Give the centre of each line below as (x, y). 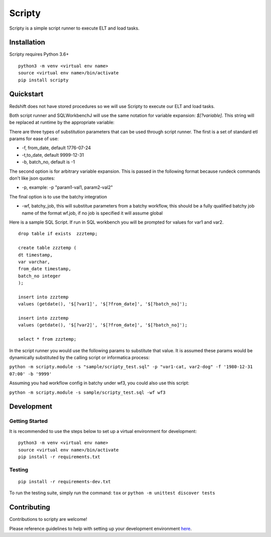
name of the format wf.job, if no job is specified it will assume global (92, 213)
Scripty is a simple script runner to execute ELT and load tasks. (75, 28)
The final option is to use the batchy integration (58, 196)
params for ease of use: (34, 139)
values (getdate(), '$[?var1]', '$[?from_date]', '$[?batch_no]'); (103, 304)
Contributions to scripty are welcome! (48, 519)
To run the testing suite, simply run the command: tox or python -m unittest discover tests (112, 493)
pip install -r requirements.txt (59, 457)
